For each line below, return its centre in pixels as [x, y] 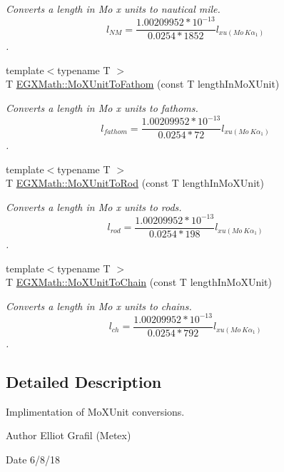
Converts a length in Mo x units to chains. [99, 306]
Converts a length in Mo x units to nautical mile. [113, 9]
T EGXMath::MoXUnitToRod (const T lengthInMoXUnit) [135, 183]
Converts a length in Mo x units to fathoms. [102, 107]
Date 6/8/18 [33, 459]
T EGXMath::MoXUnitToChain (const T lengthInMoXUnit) [139, 282]
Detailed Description [84, 381]
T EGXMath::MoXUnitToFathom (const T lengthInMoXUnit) [143, 84]
